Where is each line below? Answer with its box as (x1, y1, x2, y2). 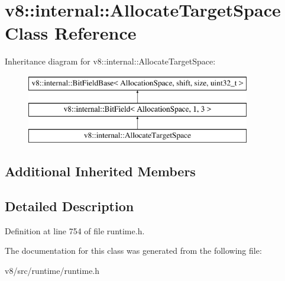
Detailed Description (5, 197, 134, 215)
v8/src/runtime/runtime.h (5, 264, 100, 277)
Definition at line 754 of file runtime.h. (5, 224, 145, 237)
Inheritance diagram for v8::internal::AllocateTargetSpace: (5, 55, 216, 67)
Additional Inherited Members (5, 162, 196, 180)
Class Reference (5, 21, 137, 45)
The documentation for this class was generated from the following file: (5, 244, 262, 257)
